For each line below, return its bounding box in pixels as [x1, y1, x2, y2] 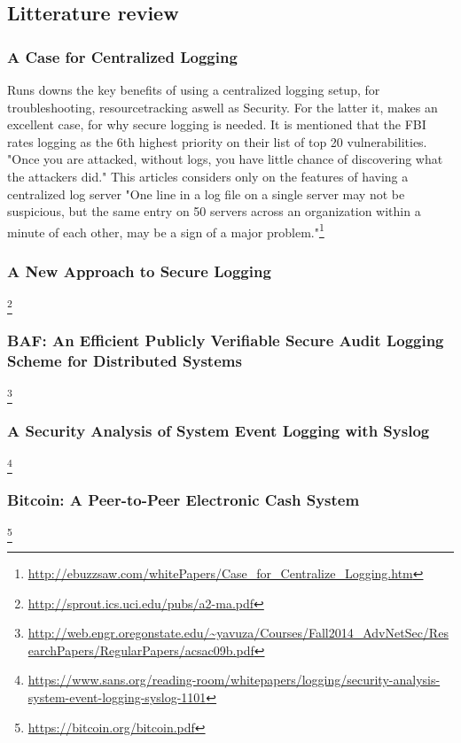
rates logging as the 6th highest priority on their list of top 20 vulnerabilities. [7, 132, 427, 151]
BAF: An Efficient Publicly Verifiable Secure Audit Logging [7, 329, 444, 352]
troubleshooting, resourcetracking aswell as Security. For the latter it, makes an [7, 97, 438, 116]
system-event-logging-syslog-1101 [27, 688, 207, 707]
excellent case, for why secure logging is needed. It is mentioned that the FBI [7, 115, 426, 134]
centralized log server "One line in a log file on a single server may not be [7, 184, 405, 203]
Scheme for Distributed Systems [7, 350, 242, 372]
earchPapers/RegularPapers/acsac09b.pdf [27, 640, 254, 659]
